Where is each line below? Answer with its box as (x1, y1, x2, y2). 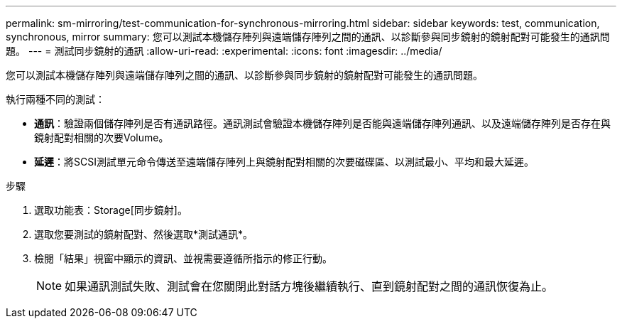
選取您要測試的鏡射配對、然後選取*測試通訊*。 (34, 228, 253, 240)
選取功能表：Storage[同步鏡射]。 (34, 204, 187, 216)
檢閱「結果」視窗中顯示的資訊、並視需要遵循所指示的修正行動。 (34, 252, 332, 264)
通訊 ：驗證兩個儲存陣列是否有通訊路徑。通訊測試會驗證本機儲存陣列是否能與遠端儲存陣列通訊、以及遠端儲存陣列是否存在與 (34, 117, 611, 129)
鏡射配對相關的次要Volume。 (34, 131, 169, 144)
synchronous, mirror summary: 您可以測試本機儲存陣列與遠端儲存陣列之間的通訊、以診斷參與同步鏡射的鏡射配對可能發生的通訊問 (6, 31, 610, 43)
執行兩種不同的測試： (6, 93, 105, 105)
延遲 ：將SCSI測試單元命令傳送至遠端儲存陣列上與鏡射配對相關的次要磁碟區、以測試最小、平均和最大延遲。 (34, 156, 534, 168)
